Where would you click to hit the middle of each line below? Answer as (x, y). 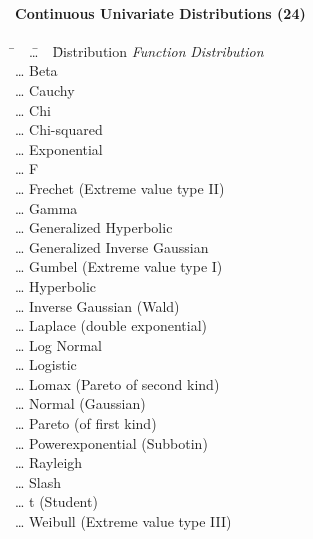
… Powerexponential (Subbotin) (111, 442)
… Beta (36, 70)
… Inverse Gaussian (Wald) (97, 305)
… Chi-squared (59, 129)
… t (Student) (56, 501)
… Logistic (46, 364)
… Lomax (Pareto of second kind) (117, 383)
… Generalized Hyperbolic (94, 227)
